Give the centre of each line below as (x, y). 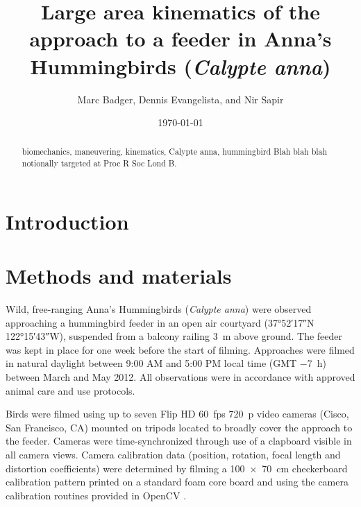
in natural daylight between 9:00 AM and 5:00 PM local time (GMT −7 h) (166, 363)
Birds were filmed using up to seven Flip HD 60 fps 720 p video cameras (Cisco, (177, 414)
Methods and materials (119, 276)
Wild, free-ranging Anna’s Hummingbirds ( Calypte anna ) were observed (159, 309)
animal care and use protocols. (70, 390)
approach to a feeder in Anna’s (180, 38)
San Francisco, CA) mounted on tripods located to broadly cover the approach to (179, 427)
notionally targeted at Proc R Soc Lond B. (99, 163)
